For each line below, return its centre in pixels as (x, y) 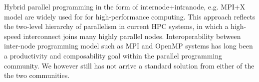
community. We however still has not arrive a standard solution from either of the (129, 65)
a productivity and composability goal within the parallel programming (113, 55)
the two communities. (37, 75)
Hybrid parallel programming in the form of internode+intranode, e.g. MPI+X (125, 6)
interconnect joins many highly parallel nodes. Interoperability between (132, 36)
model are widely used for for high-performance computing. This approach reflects (130, 16)
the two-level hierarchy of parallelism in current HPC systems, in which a (116, 26)
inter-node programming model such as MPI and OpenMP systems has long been (129, 46)
